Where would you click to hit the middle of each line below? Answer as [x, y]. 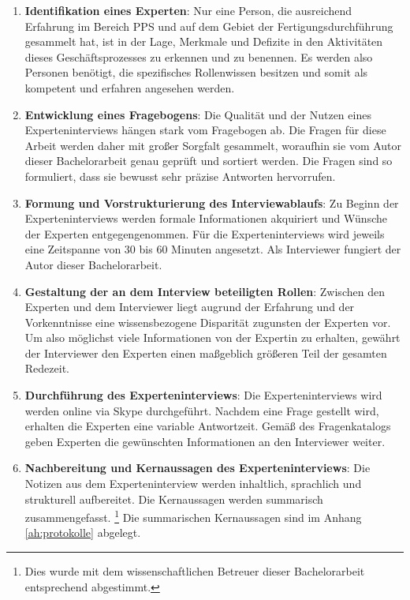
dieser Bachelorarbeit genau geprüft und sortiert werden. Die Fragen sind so [209, 161]
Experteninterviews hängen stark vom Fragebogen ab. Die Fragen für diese [205, 130]
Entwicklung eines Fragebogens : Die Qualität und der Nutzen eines [198, 114]
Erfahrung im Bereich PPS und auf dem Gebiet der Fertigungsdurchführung [209, 26]
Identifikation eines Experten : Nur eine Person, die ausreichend [188, 10]
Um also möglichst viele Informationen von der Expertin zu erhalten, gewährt [212, 337]
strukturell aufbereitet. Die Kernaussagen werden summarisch [174, 499]
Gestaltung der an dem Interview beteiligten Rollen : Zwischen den [205, 291]
